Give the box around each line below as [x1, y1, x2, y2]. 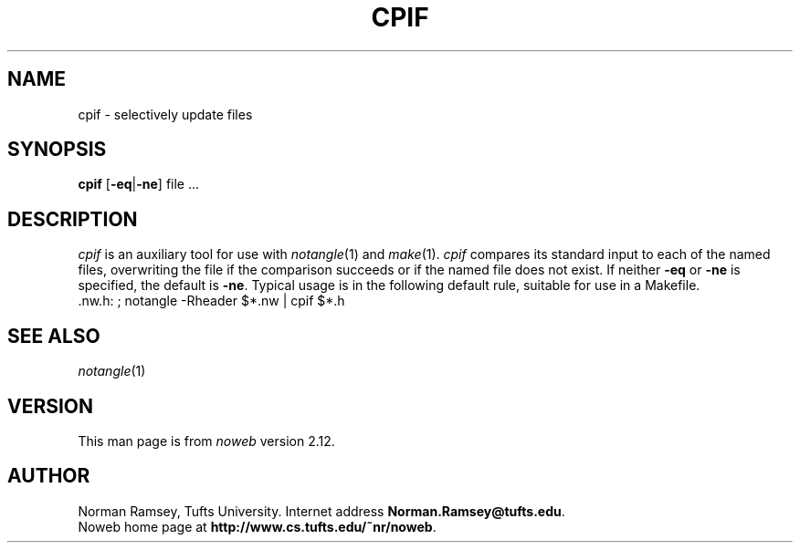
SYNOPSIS [7, 138, 107, 161]
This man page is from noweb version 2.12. [78, 432, 335, 449]
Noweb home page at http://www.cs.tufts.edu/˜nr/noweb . [78, 518, 437, 534]
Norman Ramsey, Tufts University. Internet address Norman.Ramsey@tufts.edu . [78, 503, 565, 519]
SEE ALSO [7, 324, 100, 348]
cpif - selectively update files [78, 106, 253, 122]
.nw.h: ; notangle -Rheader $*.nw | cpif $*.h [78, 293, 345, 309]
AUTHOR [7, 464, 90, 488]
